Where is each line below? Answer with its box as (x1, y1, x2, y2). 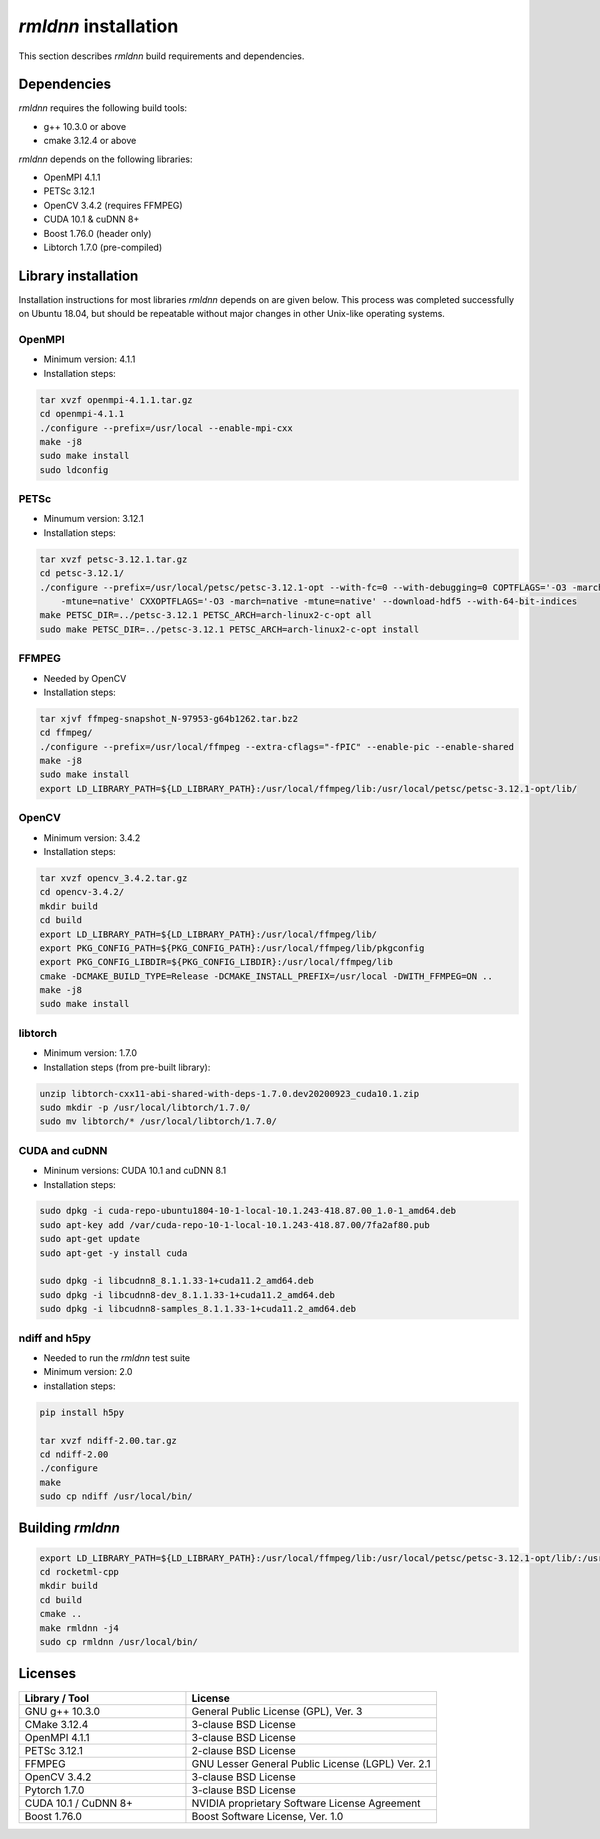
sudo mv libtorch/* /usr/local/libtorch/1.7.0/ (39, 1116, 277, 1127)
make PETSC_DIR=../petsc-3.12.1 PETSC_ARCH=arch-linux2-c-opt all (39, 610, 372, 621)
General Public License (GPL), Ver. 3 (191, 1704, 363, 1718)
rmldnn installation (18, 15, 179, 37)
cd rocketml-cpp (39, 1566, 120, 1578)
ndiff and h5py (18, 1331, 92, 1345)
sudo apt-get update (39, 1233, 140, 1245)
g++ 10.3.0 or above (43, 120, 127, 132)
